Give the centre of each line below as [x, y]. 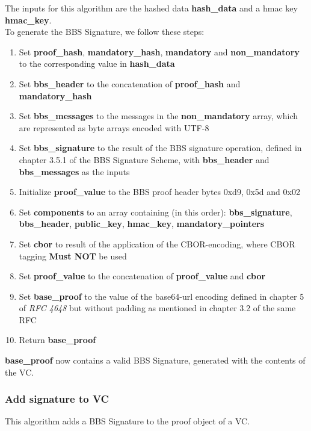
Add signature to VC [57, 399]
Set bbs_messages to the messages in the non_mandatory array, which [159, 116]
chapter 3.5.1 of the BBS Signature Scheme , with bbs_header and [144, 159]
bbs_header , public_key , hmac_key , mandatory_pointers [142, 224]
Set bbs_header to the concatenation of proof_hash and [130, 83]
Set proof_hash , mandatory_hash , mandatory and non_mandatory [159, 51]
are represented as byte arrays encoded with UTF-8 [114, 127]
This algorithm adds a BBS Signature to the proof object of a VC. [128, 421]
